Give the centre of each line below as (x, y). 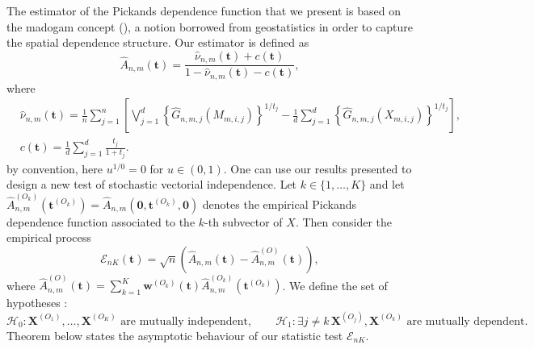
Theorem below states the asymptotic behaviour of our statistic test (175, 335)
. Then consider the (344, 221)
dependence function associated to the (101, 221)
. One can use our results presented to (317, 168)
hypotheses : (37, 303)
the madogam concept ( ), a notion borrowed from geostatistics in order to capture (210, 26)
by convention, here (55, 168)
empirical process (49, 237)
